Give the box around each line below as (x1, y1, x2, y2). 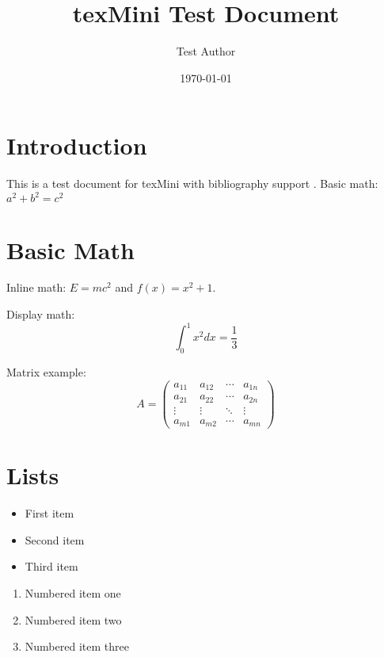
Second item (25, 531, 85, 548)
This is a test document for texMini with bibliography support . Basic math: (6, 175, 378, 192)
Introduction (6, 129, 147, 162)
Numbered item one (25, 585, 121, 602)
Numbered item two (25, 611, 122, 628)
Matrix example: (6, 363, 86, 380)
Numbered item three (25, 638, 129, 655)
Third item (25, 558, 78, 575)
